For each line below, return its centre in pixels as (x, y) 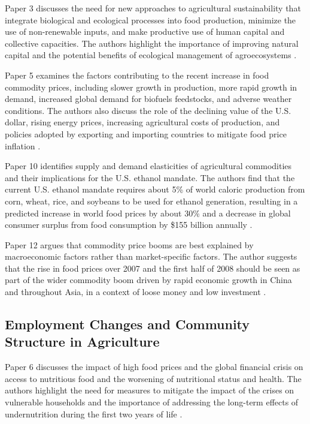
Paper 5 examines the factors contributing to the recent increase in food (137, 75)
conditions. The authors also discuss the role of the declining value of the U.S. (148, 110)
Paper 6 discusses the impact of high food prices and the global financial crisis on (154, 367)
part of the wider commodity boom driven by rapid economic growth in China (148, 280)
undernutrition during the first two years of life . (94, 414)
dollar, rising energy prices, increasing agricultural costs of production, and (142, 122)
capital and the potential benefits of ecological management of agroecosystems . (151, 55)
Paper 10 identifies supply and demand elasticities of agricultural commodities (148, 166)
